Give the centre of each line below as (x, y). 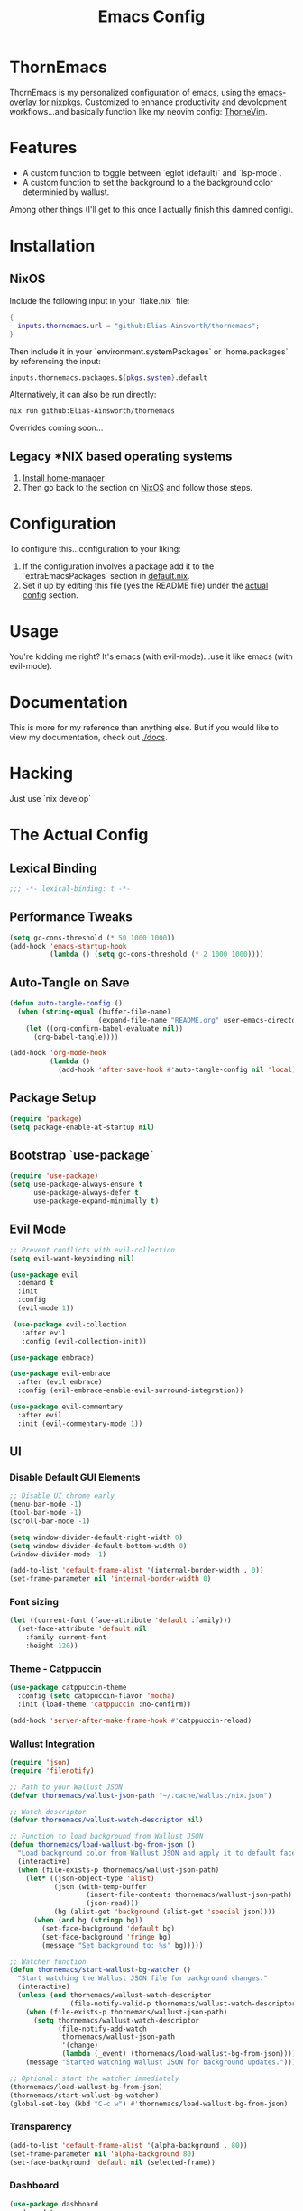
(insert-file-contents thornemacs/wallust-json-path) (189, 1895)
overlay (23, 102)
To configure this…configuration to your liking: (96, 549)
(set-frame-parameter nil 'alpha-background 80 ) (102, 2154)
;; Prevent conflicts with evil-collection (92, 1250)
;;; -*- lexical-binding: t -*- (70, 889)
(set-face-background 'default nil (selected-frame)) (113, 2162)
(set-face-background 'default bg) (109, 1928)
